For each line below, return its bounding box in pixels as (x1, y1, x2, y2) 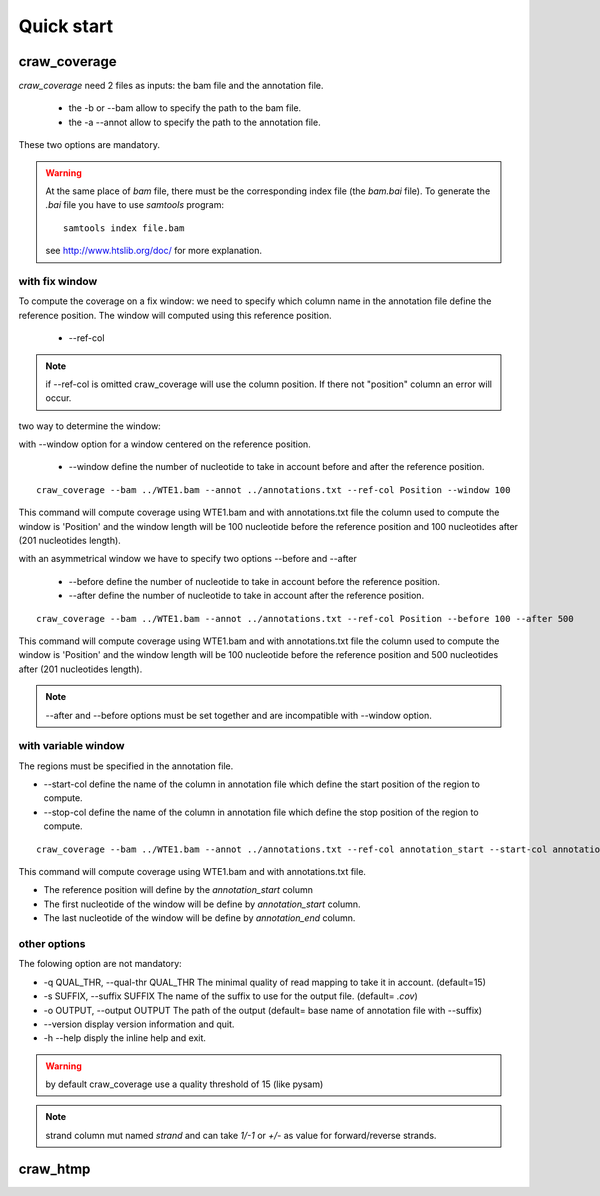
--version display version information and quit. (43, 1018, 235, 1030)
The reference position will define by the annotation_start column (43, 884, 314, 896)
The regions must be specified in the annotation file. (18, 760, 234, 772)
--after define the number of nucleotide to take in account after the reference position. (68, 590, 425, 602)
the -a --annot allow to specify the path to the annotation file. (68, 116, 321, 128)
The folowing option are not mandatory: (18, 958, 182, 970)
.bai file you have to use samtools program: (45, 199, 225, 211)
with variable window (18, 739, 125, 753)
